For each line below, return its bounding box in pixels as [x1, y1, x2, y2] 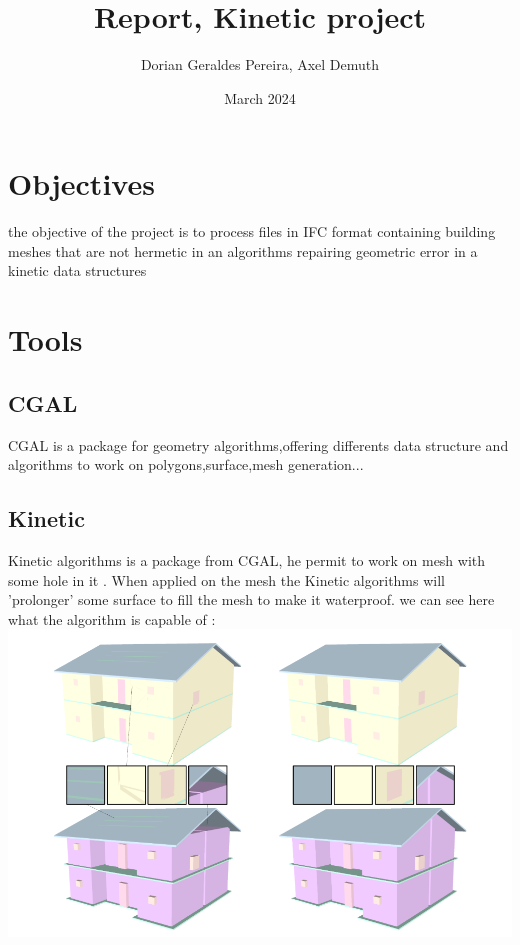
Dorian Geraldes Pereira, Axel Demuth [140, 54, 380, 75]
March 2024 [224, 87, 296, 108]
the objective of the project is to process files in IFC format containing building [8, 221, 496, 242]
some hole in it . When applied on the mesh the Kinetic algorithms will [8, 569, 445, 590]
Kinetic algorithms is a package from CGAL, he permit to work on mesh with [8, 550, 486, 570]
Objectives [8, 163, 155, 204]
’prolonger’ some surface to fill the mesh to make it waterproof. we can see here [8, 589, 495, 610]
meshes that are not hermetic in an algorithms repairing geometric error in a [8, 240, 478, 261]
